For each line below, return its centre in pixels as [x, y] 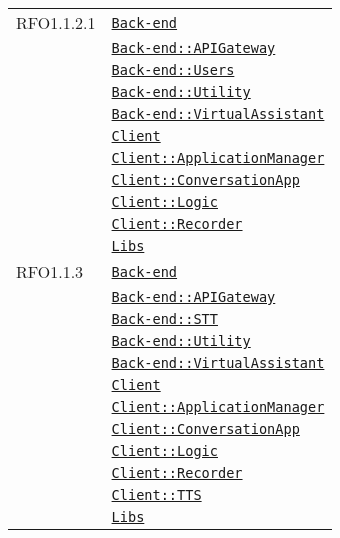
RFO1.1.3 [50, 271]
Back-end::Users [173, 70]
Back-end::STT [164, 319]
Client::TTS [156, 495]
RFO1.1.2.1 [56, 22]
